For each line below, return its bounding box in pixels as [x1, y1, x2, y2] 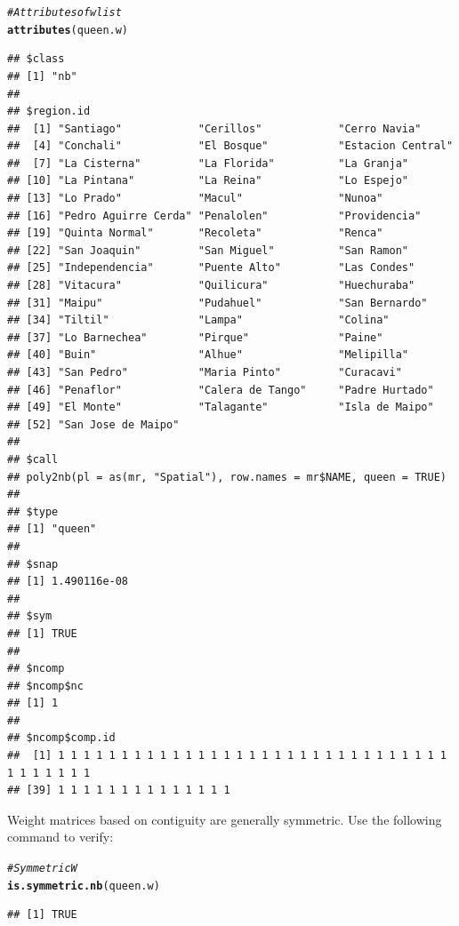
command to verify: [7, 827, 114, 846]
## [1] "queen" [7, 523, 97, 536]
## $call [7, 452, 59, 466]
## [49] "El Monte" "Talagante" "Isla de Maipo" [7, 401, 434, 414]
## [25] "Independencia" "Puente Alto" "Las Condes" [7, 261, 415, 275]
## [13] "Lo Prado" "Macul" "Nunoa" [7, 192, 383, 205]
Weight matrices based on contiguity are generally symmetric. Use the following [7, 810, 442, 828]
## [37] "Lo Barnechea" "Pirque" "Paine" [7, 331, 383, 344]
